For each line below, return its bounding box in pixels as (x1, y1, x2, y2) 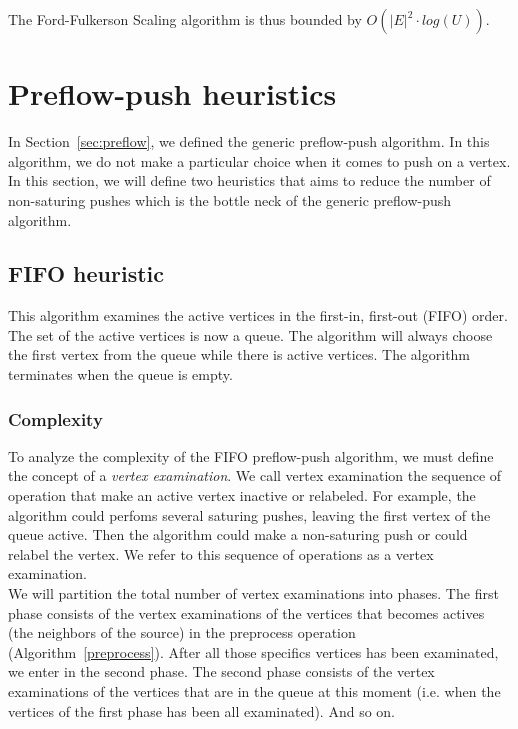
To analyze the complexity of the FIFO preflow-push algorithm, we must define (8, 445, 494, 466)
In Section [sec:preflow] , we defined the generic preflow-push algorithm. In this (8, 131, 490, 152)
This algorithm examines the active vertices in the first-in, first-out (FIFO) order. (8, 305, 508, 326)
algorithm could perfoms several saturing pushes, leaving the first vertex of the (8, 504, 491, 525)
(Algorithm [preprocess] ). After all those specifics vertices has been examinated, (8, 641, 499, 662)
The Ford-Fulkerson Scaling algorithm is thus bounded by (8, 9, 362, 29)
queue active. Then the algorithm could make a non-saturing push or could (8, 524, 468, 545)
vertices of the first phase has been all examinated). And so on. (8, 700, 396, 721)
